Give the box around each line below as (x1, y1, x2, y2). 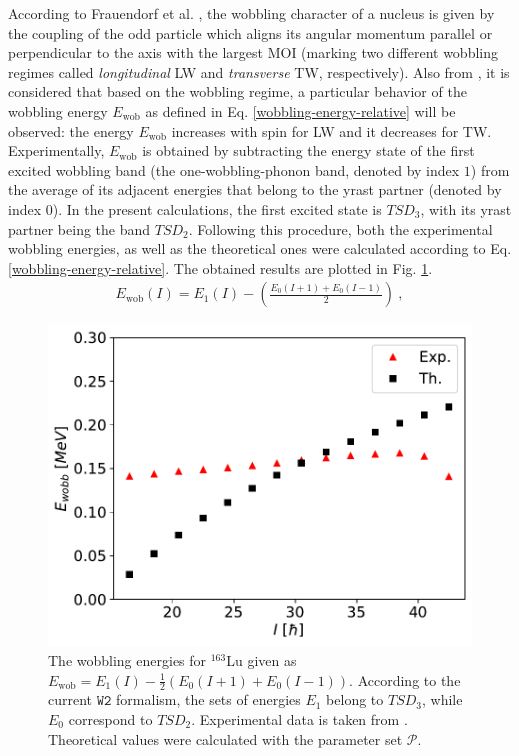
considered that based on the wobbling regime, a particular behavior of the (8, 81, 467, 102)
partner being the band (8, 218, 151, 239)
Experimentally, (8, 140, 105, 161)
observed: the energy (8, 120, 134, 141)
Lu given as (226, 650, 297, 670)
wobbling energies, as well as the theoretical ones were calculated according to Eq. (8, 238, 512, 259)
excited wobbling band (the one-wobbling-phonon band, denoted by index (8, 159, 460, 180)
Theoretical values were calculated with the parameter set (48, 728, 403, 749)
